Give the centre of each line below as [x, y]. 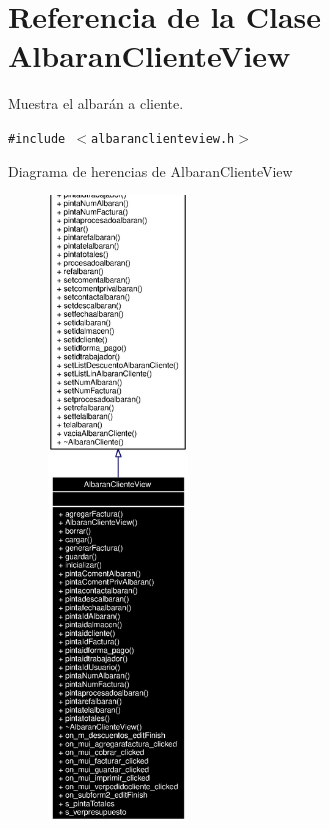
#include [37, 138]
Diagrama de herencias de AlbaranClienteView [150, 170]
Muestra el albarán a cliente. [96, 103]
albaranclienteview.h [163, 138]
